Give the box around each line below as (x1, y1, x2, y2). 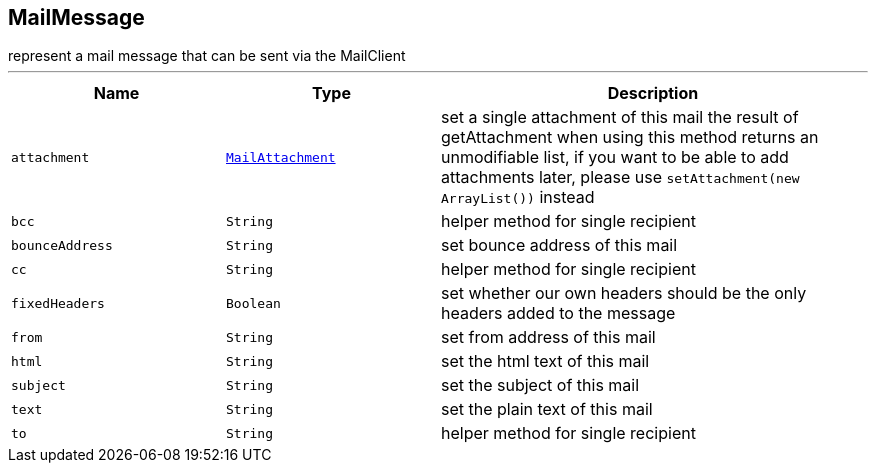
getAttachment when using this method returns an (441, 127, 819, 148)
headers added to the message (441, 303, 676, 324)
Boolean (226, 295, 281, 311)
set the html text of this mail (441, 351, 650, 372)
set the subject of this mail (441, 375, 640, 396)
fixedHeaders (11, 295, 105, 311)
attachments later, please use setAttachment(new (441, 167, 800, 188)
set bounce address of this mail (441, 235, 678, 256)
